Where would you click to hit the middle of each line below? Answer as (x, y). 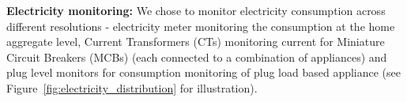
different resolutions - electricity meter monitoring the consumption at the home (201, 26)
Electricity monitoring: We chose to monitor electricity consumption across (196, 10)
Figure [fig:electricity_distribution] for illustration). (132, 87)
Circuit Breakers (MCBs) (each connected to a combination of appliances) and (197, 57)
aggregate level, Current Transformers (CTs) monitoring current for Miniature (196, 42)
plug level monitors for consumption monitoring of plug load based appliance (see (204, 72)
